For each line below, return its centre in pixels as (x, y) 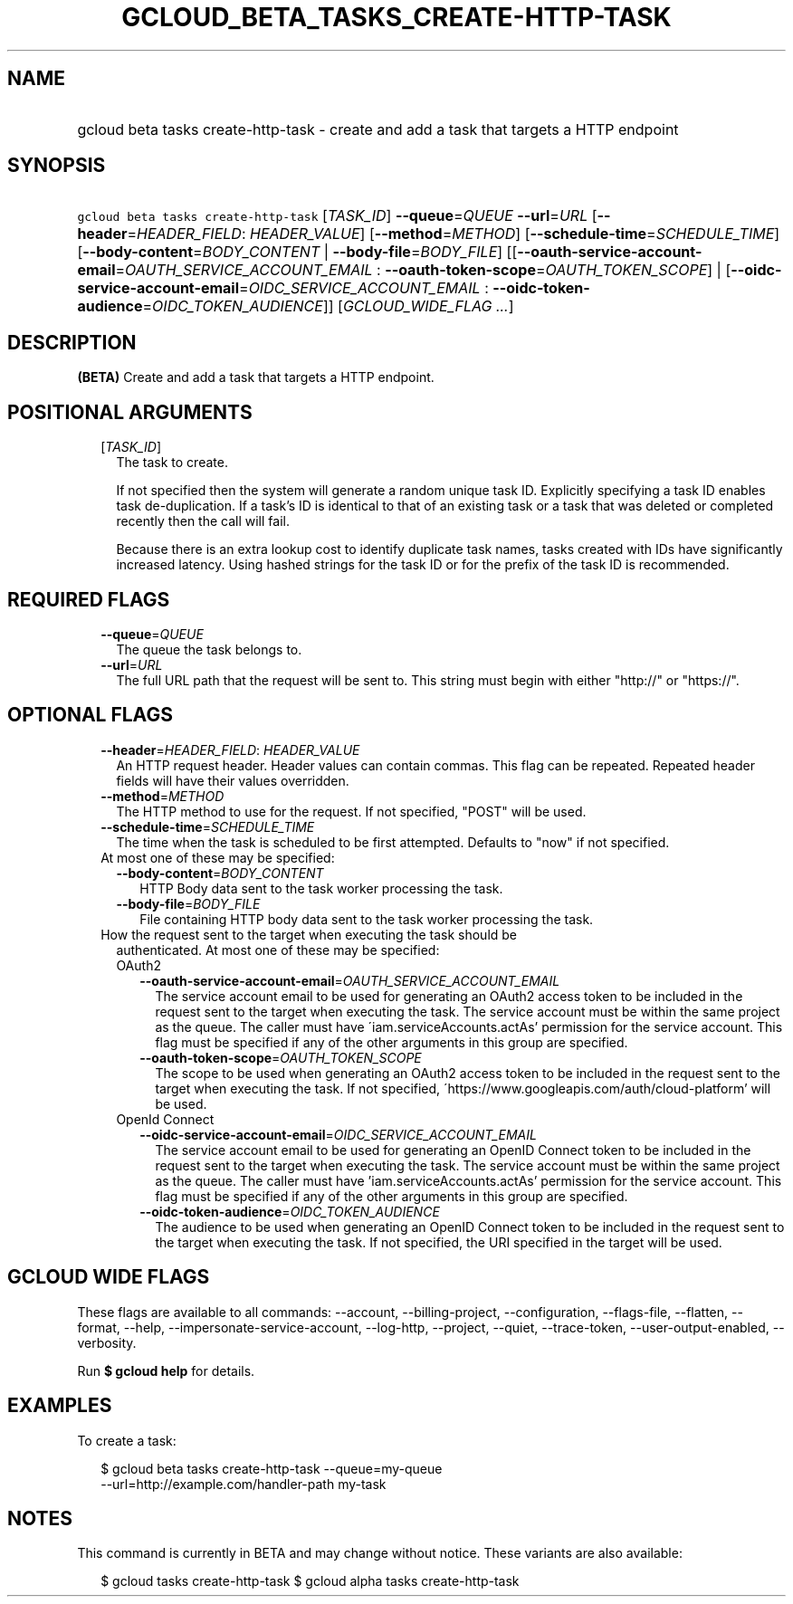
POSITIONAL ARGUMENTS (130, 412)
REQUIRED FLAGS (89, 599)
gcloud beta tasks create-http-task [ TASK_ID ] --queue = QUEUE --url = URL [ (337, 216)
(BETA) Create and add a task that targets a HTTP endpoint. (256, 377)
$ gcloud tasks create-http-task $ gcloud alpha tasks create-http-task (310, 1581)
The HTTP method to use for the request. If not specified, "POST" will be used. (351, 811)
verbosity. (107, 1342)
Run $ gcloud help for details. (166, 1370)
